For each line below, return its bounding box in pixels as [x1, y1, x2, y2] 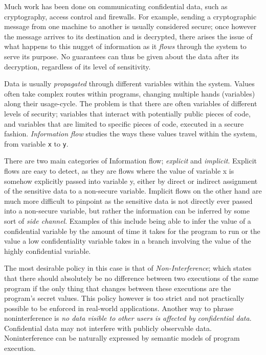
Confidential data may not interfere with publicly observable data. [4, 322, 212, 333]
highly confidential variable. [4, 245, 91, 256]
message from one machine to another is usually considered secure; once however [4, 21, 257, 32]
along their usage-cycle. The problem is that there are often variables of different [4, 98, 257, 109]
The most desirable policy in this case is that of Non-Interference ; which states [4, 263, 252, 273]
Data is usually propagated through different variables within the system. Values [4, 78, 255, 89]
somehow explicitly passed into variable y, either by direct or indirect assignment [4, 175, 258, 186]
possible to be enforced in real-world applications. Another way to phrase [4, 302, 234, 313]
